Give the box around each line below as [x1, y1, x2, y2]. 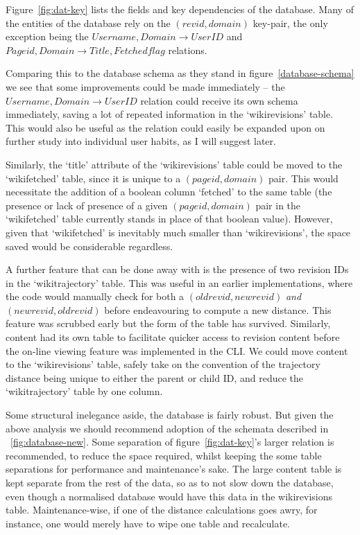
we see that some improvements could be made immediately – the [6, 79, 285, 94]
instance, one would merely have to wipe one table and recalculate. [6, 516, 291, 530]
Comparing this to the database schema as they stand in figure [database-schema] [6, 66, 354, 80]
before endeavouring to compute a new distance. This [104, 302, 332, 317]
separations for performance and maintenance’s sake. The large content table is [6, 462, 342, 476]
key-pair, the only [252, 15, 328, 30]
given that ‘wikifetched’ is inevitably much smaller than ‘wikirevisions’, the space [6, 225, 351, 239]
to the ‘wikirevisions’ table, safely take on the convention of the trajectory [6, 357, 320, 371]
